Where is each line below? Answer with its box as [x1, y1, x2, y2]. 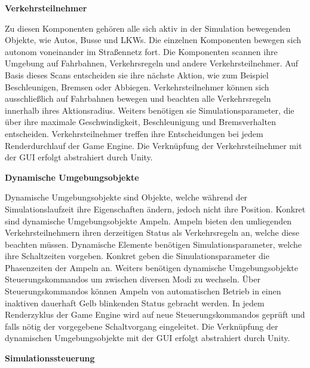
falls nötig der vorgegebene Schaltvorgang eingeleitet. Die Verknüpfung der [5, 320, 278, 332]
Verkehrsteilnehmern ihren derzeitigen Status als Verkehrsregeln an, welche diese [5, 226, 300, 239]
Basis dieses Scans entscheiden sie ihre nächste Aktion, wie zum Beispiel [5, 68, 269, 81]
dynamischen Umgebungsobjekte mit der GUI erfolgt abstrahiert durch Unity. [5, 331, 290, 344]
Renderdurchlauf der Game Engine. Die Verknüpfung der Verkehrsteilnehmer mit [5, 139, 302, 151]
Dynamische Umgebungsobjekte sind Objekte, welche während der [5, 191, 248, 203]
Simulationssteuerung [5, 352, 95, 364]
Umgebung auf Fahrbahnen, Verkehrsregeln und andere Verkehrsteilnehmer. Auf [5, 57, 299, 69]
